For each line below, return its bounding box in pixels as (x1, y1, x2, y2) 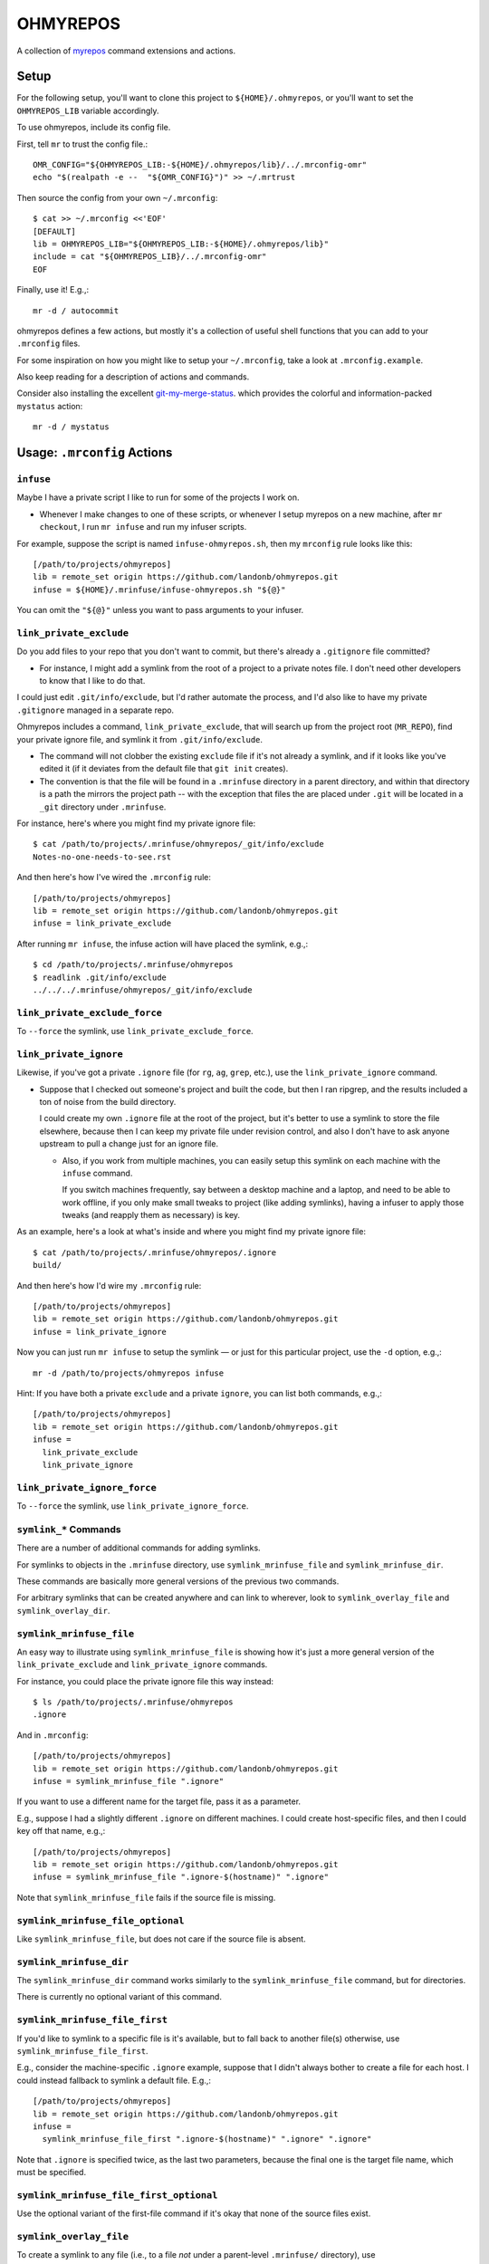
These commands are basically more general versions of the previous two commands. (16, 1576, 340, 1587)
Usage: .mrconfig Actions (16, 445, 173, 461)
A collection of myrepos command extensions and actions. (16, 45, 235, 56)
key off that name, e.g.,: (16, 1826, 106, 1837)
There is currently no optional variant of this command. (16, 1991, 222, 2002)
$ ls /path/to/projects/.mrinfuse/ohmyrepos (33, 1697, 235, 1707)
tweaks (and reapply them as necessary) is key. (62, 1210, 240, 1221)
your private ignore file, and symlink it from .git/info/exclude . (16, 734, 263, 744)
